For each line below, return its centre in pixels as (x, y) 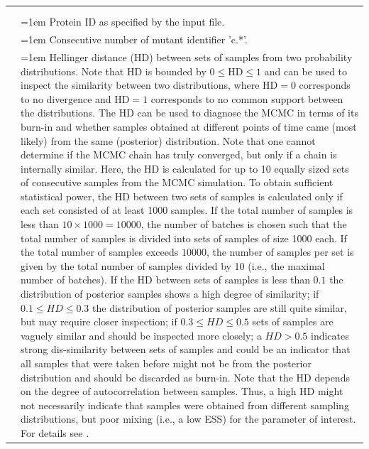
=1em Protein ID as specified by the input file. (123, 22)
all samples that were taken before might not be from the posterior (166, 363)
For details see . (55, 432)
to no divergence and (66, 98)
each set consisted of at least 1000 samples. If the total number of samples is (187, 210)
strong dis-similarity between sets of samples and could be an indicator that (186, 349)
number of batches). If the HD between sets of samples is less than (165, 280)
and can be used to (306, 71)
